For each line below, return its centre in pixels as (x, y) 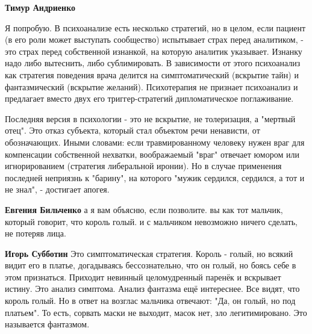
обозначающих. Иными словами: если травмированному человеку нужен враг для (155, 142)
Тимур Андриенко (40, 7)
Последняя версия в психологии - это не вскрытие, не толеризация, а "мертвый (150, 118)
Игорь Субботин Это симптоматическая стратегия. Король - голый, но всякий (149, 253)
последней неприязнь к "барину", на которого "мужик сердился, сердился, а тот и (155, 177)
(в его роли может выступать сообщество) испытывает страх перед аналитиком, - (154, 39)
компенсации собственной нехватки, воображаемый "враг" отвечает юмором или (152, 154)
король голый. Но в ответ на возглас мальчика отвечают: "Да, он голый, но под (150, 301)
